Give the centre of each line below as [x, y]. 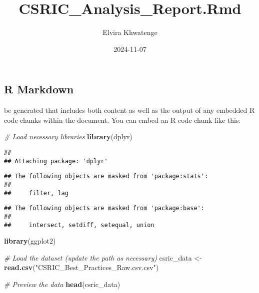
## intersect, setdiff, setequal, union [79, 225]
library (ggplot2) [30, 241]
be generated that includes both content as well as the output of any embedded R [129, 110]
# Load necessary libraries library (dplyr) [68, 137]
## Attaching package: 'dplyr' [56, 161]
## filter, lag [36, 193]
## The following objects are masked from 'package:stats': [106, 176]
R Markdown [39, 89]
